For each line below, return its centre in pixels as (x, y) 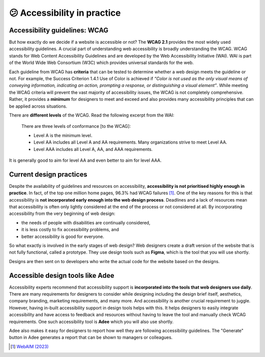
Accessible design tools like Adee (62, 275)
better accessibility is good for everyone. (63, 237)
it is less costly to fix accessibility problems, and (70, 230)
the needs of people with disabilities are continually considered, (86, 223)
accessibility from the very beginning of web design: (62, 213)
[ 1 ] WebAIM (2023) (30, 346)
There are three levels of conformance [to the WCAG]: (76, 126)
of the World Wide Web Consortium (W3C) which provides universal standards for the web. (101, 63)
